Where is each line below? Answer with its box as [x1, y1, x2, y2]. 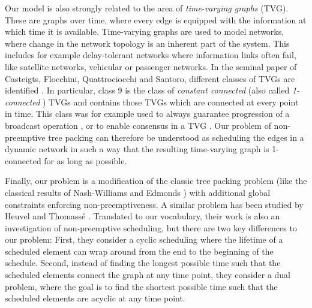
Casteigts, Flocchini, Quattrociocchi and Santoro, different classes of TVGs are [5, 72, 295, 84]
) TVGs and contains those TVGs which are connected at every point [42, 95, 299, 108]
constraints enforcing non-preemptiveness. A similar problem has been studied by [5, 198, 304, 210]
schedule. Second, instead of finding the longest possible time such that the [5, 256, 281, 269]
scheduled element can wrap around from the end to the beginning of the [5, 244, 274, 257]
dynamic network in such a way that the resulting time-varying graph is [5, 143, 269, 155]
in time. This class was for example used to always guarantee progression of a [5, 107, 290, 120]
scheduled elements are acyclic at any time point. [5, 292, 185, 304]
